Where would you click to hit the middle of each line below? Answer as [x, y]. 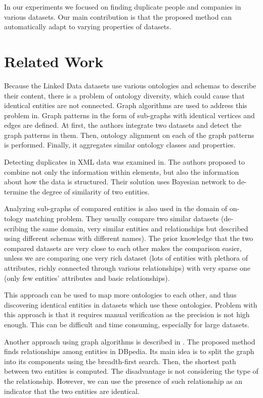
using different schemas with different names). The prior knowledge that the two [129, 238]
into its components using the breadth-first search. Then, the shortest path [120, 361]
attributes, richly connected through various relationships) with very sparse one [127, 268]
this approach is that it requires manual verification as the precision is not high [127, 314]
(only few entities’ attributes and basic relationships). [87, 278]
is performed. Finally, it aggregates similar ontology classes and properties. [120, 145]
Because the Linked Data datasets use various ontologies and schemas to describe [130, 85]
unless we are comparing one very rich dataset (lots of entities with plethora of [126, 258]
